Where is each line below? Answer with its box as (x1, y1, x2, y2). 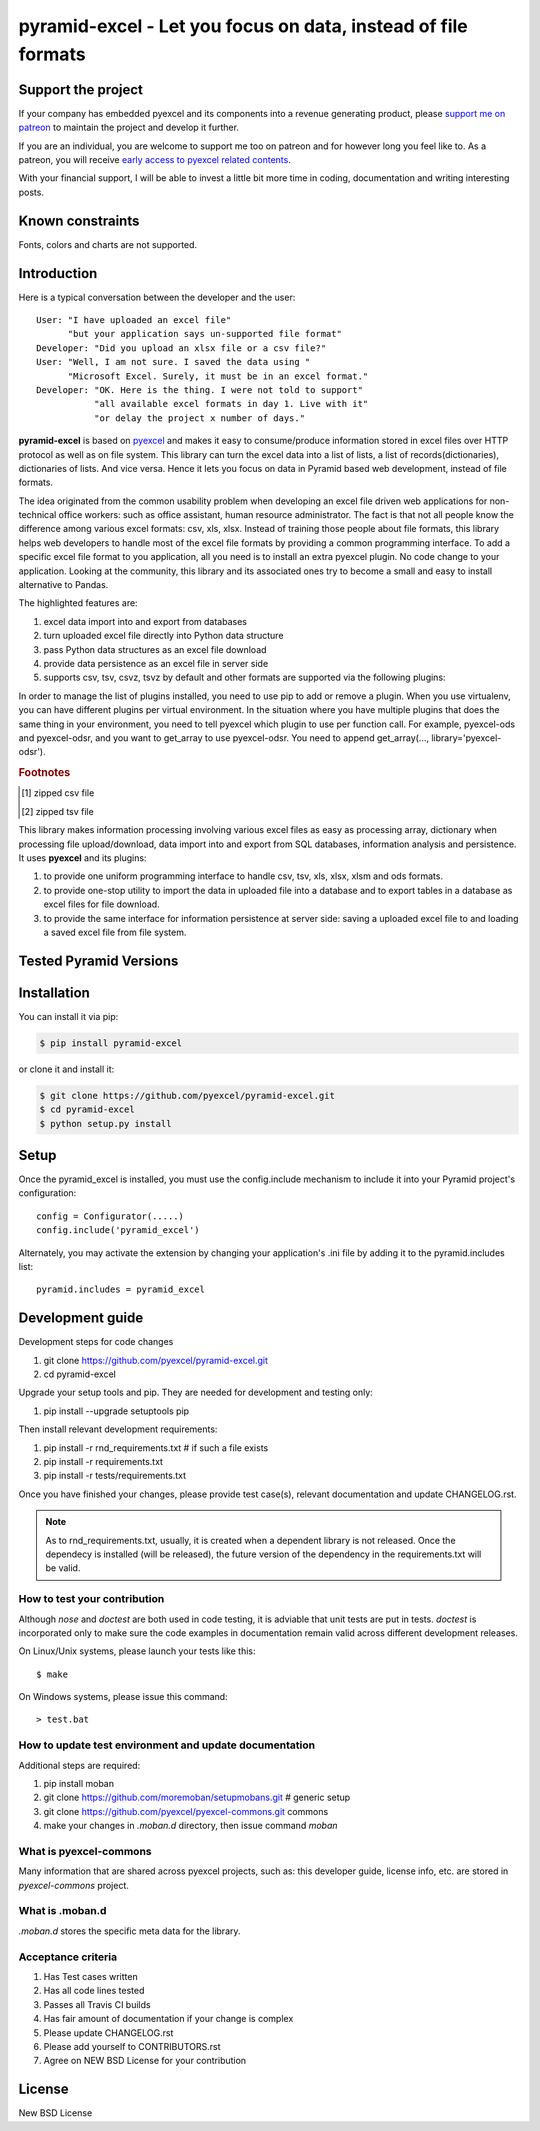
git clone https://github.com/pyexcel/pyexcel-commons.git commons (43, 1805, 329, 1817)
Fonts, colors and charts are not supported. (18, 238, 198, 250)
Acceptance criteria (18, 1950, 118, 1964)
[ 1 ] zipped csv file (21, 787, 95, 799)
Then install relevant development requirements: (18, 1423, 218, 1435)
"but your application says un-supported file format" (67, 328, 342, 340)
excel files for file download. (43, 898, 160, 910)
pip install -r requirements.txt (43, 1456, 164, 1468)
